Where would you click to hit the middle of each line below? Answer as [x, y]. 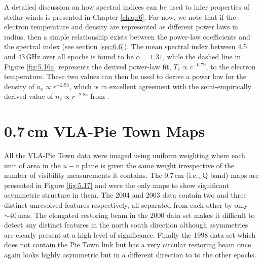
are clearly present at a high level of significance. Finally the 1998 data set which [130, 234]
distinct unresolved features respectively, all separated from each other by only [126, 205]
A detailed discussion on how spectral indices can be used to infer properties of [127, 7]
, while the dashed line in [202, 56]
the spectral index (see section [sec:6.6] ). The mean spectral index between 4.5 [126, 46]
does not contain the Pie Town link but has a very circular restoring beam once [128, 245]
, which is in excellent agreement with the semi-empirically [160, 86]
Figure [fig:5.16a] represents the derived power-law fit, [88, 66]
